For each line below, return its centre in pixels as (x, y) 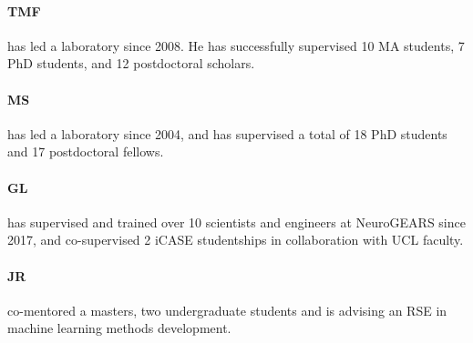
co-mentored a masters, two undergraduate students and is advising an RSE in (227, 310)
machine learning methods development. (119, 328)
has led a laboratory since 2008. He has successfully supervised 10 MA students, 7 (236, 45)
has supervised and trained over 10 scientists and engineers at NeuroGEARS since (236, 222)
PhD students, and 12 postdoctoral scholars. (131, 63)
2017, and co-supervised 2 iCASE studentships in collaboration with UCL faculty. (236, 240)
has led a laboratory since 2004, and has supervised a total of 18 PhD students (227, 133)
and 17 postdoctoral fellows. (86, 151)
